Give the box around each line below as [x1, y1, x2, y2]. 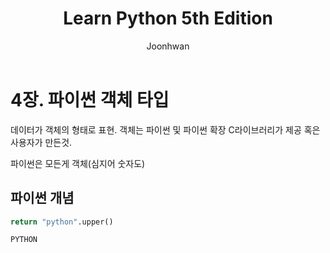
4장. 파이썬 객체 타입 [10, 88, 170, 111]
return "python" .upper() [10, 217, 114, 227]
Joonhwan [146, 40, 190, 52]
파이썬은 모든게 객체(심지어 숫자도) [10, 157, 146, 169]
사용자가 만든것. [10, 136, 73, 148]
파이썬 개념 [10, 190, 75, 207]
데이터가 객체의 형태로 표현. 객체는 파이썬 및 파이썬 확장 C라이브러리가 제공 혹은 [10, 123, 321, 136]
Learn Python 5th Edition [63, 7, 273, 30]
